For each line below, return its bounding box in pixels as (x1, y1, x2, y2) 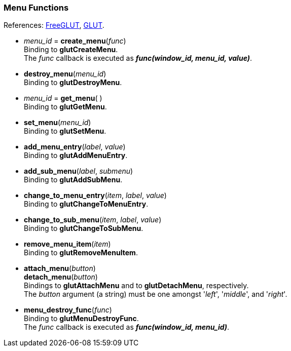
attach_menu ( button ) (24, 264, 96, 273)
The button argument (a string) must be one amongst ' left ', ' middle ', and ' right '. (24, 290, 287, 299)
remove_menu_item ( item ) (24, 240, 111, 249)
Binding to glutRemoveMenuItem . (24, 248, 138, 257)
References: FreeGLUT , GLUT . (4, 21, 104, 30)
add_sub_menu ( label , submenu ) (24, 167, 133, 176)
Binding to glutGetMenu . (24, 102, 107, 111)
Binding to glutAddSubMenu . (24, 175, 123, 184)
